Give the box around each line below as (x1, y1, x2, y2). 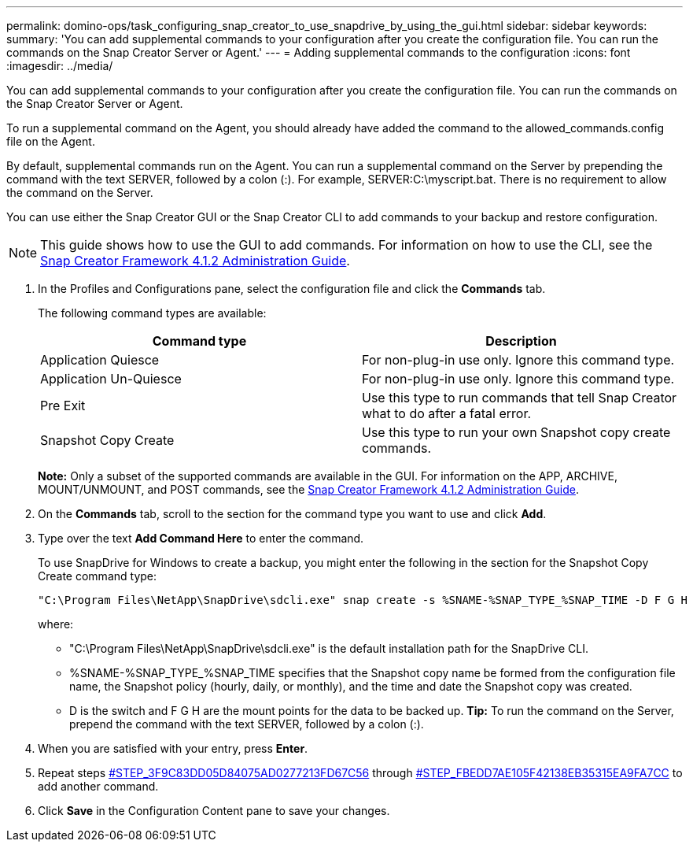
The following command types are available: (38, 306, 267, 320)
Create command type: (38, 569, 157, 583)
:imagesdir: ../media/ (6, 59, 113, 72)
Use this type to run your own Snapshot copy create (362, 424, 671, 440)
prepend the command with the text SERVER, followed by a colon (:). (69, 717, 424, 731)
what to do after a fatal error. (362, 405, 532, 421)
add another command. (38, 779, 159, 793)
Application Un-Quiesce (40, 371, 182, 387)
